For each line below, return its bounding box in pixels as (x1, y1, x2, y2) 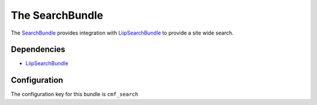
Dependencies (11, 45, 66, 55)
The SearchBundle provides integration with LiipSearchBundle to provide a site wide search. (11, 29, 234, 36)
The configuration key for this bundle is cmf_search (11, 91, 139, 98)
